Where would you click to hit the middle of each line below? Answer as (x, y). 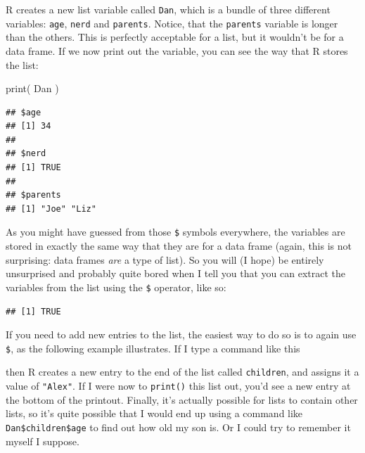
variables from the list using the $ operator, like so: (116, 287)
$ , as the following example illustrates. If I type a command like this (153, 348)
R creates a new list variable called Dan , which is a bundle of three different (168, 9)
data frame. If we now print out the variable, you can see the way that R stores (177, 50)
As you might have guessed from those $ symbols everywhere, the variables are (175, 232)
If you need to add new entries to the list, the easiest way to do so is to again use (181, 334)
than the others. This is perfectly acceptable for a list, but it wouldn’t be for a (175, 37)
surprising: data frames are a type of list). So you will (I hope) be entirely (165, 259)
